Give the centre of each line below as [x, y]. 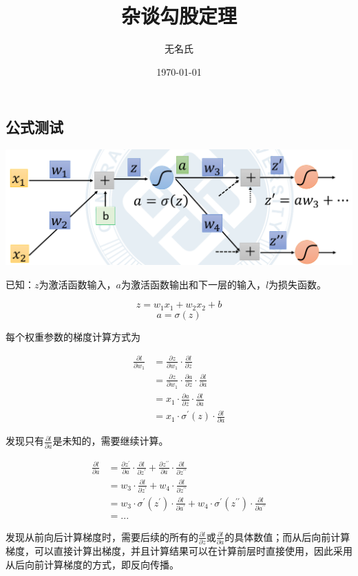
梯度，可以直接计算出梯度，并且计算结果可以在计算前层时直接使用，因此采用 [179, 551]
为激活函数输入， [77, 284]
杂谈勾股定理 [179, 15]
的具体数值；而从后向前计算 [287, 536]
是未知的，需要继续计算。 [110, 441]
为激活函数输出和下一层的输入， [193, 284]
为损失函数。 [298, 284]
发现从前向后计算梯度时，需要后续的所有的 [102, 536]
